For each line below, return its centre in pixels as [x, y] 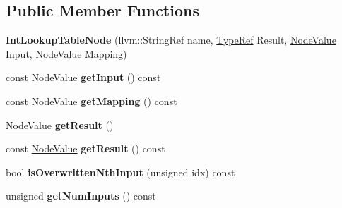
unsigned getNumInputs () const [81, 196]
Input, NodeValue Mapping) [66, 53]
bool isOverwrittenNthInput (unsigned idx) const [120, 172]
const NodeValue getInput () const [83, 77]
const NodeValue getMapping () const [92, 100]
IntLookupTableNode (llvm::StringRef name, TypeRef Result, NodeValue [171, 40]
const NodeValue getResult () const [85, 148]
